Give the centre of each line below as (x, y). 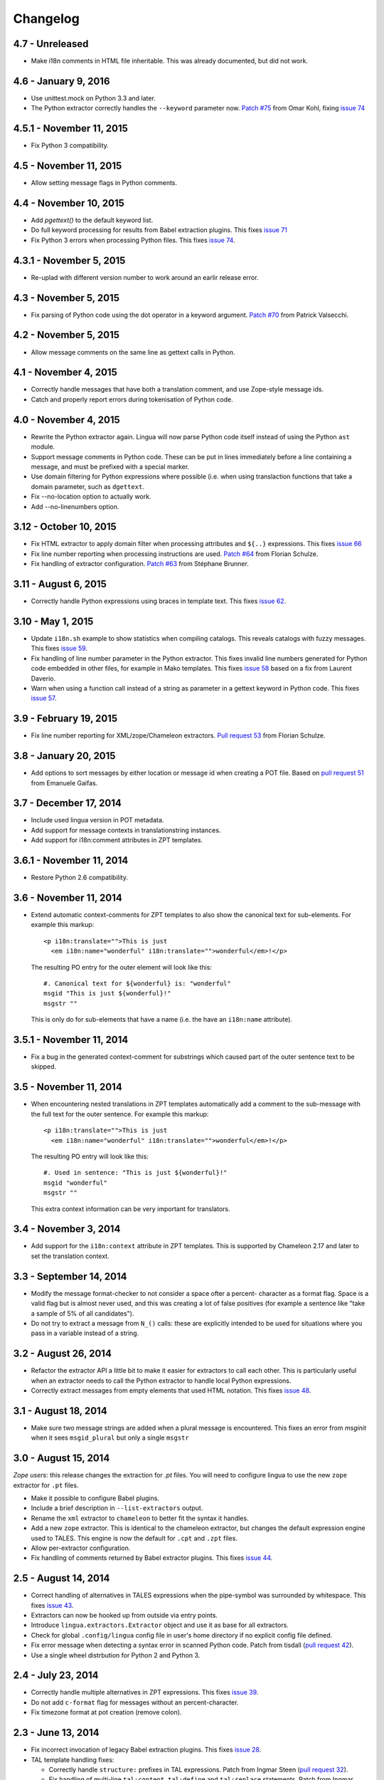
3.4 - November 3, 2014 (67, 1229)
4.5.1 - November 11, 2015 (70, 129)
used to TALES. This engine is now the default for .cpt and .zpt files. (134, 1538)
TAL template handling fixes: (73, 1759)
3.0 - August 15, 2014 (62, 1459)
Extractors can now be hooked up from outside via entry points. (124, 1615)
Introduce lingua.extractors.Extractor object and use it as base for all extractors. (160, 1625)
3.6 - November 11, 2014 (68, 897)
